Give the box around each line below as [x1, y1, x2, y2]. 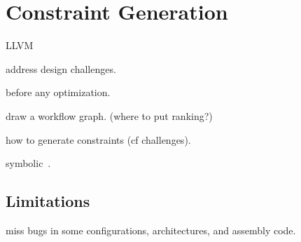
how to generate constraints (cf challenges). [6, 132, 191, 147]
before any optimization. [6, 85, 111, 100]
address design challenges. [6, 61, 116, 76]
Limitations [6, 190, 90, 212]
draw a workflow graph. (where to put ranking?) [6, 108, 213, 123]
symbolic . [6, 156, 51, 170]
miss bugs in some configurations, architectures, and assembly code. [6, 222, 296, 237]
